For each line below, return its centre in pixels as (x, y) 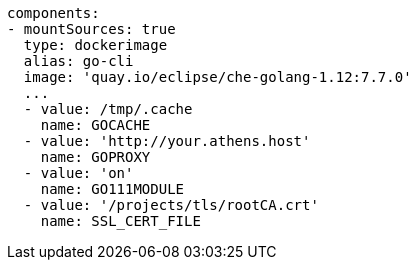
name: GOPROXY (95, 157)
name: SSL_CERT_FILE (120, 221)
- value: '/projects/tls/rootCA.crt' (171, 205)
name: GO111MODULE (112, 189)
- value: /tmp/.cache (108, 109)
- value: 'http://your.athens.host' (167, 141)
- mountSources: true (91, 29)
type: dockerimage (95, 45)
